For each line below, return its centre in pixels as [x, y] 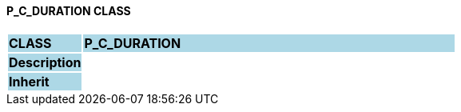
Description [45, 62]
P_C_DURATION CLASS [69, 11]
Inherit [29, 81]
